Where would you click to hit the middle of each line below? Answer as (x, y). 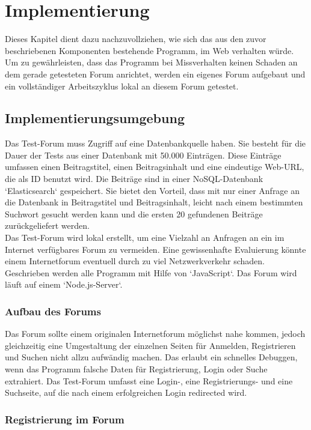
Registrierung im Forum (65, 419)
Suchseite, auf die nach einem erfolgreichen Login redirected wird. (126, 392)
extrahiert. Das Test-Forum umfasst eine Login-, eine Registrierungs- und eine (149, 380)
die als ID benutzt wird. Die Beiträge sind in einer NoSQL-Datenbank (134, 179)
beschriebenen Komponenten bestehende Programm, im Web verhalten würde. (149, 50)
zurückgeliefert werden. (47, 226)
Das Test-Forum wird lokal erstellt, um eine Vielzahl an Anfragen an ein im (145, 238)
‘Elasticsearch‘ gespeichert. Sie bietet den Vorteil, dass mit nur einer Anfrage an (152, 190)
